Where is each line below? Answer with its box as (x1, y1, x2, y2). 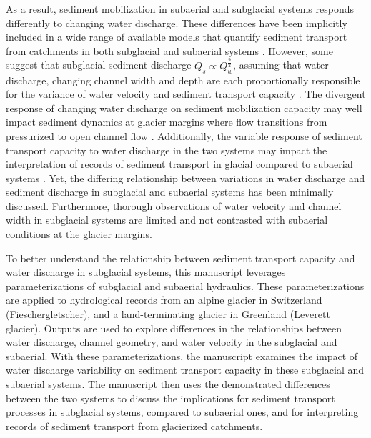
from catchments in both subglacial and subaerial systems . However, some (6, 43, 333, 58)
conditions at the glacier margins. (6, 227, 152, 242)
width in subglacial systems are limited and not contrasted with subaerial (6, 212, 328, 227)
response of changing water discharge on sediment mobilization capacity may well (6, 100, 362, 115)
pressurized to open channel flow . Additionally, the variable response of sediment (6, 128, 362, 143)
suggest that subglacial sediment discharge (6, 57, 192, 72)
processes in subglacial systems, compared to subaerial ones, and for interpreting (6, 404, 359, 419)
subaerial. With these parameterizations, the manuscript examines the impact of (6, 348, 358, 363)
